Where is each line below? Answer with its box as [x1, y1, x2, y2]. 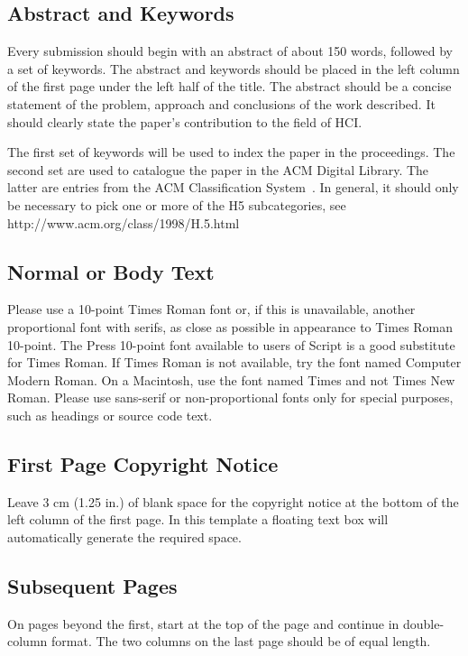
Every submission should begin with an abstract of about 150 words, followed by [7, 42, 453, 60]
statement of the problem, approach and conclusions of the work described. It [7, 94, 436, 113]
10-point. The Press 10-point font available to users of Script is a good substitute [7, 335, 455, 354]
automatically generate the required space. [7, 527, 242, 546]
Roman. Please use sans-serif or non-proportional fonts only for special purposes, [7, 388, 454, 407]
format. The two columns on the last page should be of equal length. [50, 632, 431, 651]
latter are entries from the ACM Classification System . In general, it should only [7, 178, 459, 197]
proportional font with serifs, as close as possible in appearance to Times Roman [7, 317, 454, 336]
